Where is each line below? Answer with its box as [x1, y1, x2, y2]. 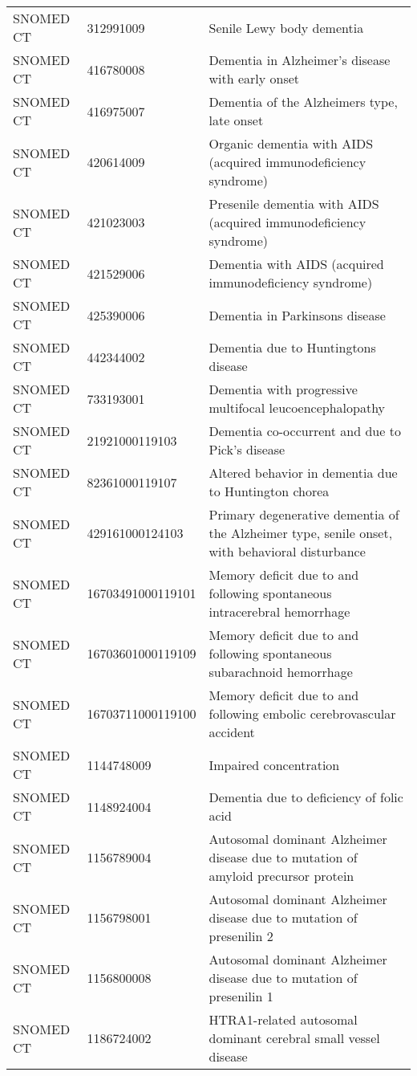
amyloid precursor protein [208, 866, 354, 885]
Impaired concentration [208, 755, 340, 774]
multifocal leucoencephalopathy [208, 398, 386, 417]
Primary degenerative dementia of [208, 505, 399, 524]
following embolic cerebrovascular [208, 704, 396, 723]
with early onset [208, 69, 300, 88]
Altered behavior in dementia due [208, 463, 398, 482]
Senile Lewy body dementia [208, 18, 364, 37]
